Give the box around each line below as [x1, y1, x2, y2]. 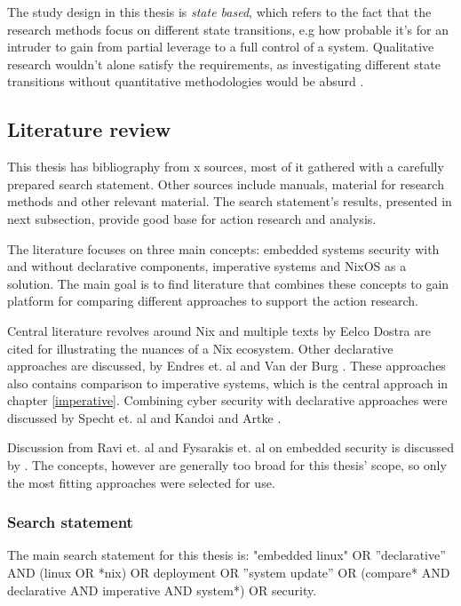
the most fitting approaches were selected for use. [7, 473, 275, 491]
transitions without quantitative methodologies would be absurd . [7, 72, 364, 91]
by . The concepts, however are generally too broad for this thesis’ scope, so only [7, 456, 447, 474]
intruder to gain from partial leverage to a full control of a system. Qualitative [7, 37, 434, 56]
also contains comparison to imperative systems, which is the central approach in [7, 373, 449, 392]
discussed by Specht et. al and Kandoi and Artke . [7, 408, 282, 427]
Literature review [7, 116, 171, 143]
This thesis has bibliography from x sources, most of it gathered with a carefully [7, 157, 444, 176]
